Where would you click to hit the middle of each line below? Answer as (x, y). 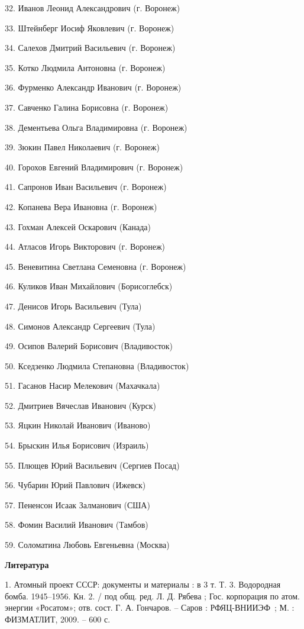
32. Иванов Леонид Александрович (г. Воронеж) (93, 8)
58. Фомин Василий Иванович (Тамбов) (77, 525)
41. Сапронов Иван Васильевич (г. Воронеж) (86, 187)
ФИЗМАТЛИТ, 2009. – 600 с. (58, 619)
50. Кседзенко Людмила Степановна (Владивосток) (97, 365)
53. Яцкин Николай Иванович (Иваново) (78, 425)
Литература (27, 564)
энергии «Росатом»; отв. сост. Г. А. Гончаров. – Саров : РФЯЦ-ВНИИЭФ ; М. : (150, 607)
